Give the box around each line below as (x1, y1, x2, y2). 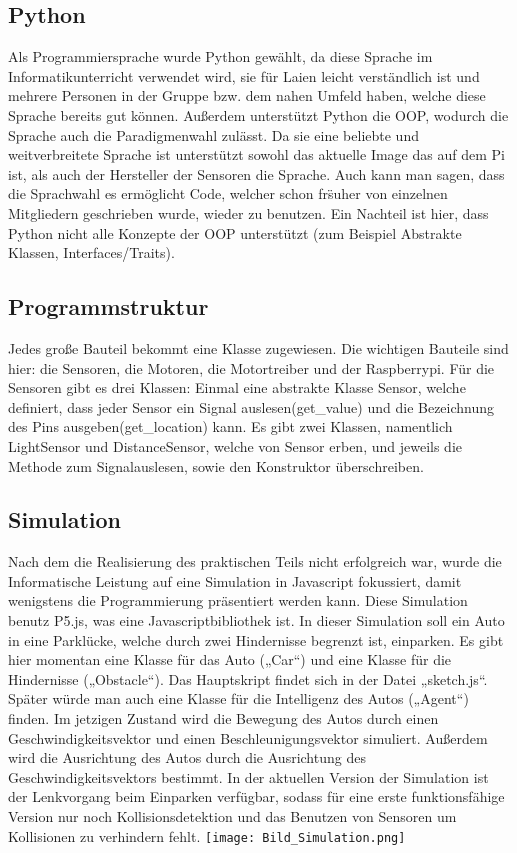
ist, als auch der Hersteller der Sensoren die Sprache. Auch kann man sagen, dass (8, 163, 505, 184)
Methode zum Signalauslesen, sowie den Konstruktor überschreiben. (8, 455, 424, 476)
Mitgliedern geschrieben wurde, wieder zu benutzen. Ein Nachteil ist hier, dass (8, 202, 489, 223)
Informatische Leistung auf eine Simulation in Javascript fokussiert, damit (8, 570, 462, 591)
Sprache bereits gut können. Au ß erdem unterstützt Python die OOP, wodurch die (8, 104, 509, 125)
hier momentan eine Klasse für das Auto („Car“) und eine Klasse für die (8, 649, 452, 670)
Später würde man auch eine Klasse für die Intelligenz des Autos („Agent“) (8, 688, 469, 709)
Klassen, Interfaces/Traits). (8, 242, 175, 263)
